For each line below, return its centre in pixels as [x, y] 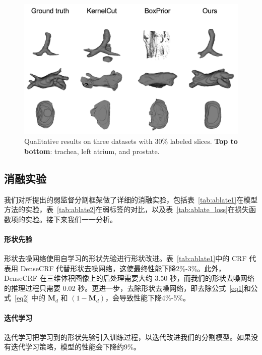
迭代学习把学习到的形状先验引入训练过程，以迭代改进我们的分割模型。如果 [127, 337]
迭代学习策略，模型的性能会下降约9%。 [76, 347]
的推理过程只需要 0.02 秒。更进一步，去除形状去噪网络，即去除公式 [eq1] [124, 288]
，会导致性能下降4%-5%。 [148, 298]
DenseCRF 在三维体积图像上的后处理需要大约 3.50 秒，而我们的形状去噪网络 [129, 278]
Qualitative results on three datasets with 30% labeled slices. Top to [131, 141]
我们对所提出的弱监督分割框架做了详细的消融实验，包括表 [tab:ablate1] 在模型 [131, 199]
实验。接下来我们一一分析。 [71, 219]
